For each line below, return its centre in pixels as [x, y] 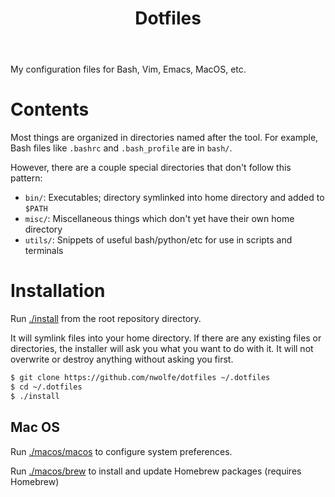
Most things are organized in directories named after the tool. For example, [164, 138]
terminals [44, 251]
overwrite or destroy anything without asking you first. [122, 359]
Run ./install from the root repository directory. [106, 319]
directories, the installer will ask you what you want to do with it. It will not [162, 349]
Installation [58, 291]
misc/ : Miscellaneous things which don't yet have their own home [159, 219]
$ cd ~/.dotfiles [46, 387]
